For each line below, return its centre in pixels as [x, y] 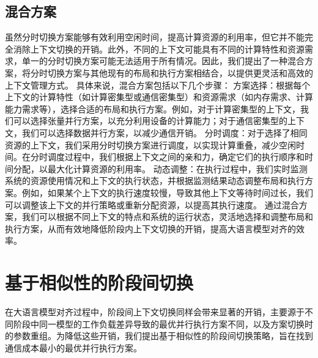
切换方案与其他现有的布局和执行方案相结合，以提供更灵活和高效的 [180, 72]
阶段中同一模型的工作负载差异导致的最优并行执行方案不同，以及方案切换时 [163, 323]
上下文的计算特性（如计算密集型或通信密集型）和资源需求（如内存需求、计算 [159, 97]
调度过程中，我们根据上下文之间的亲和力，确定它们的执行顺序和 [176, 157]
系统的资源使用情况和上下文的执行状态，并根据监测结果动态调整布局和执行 [155, 181]
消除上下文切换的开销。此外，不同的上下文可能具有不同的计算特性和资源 [159, 49]
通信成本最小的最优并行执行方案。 [73, 347]
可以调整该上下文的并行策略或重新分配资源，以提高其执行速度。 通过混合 [152, 204]
